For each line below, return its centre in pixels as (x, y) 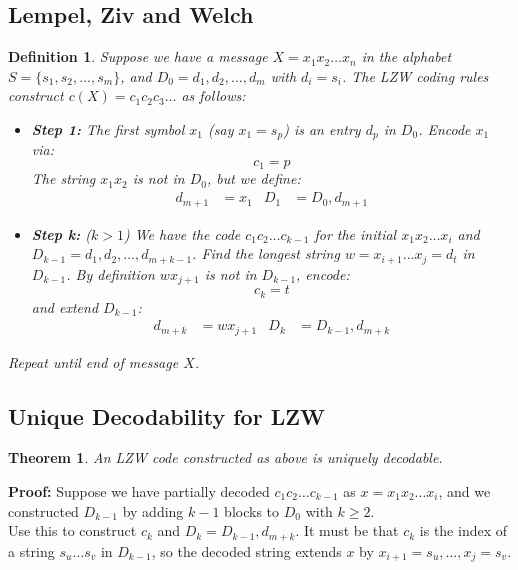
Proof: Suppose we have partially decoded (139, 490)
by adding (153, 510)
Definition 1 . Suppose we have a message (138, 56)
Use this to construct (72, 530)
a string (31, 550)
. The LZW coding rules (415, 75)
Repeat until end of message (93, 361)
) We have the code (182, 233)
